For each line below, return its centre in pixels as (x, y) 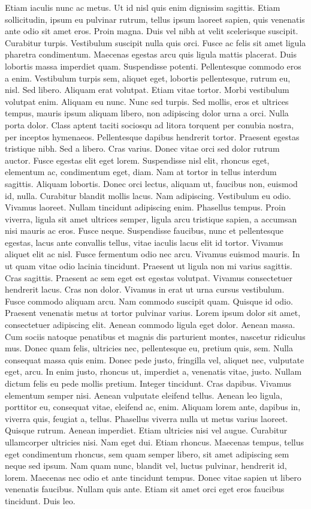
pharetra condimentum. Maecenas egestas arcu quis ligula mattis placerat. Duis (151, 54)
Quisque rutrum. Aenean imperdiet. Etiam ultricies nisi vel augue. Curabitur (146, 430)
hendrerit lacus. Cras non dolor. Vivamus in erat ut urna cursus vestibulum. (145, 289)
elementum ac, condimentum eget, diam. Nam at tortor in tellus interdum (141, 172)
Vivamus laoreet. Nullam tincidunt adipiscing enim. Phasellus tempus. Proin (145, 207)
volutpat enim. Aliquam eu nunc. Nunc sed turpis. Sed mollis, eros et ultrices (147, 101)
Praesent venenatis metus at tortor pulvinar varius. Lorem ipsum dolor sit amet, (153, 313)
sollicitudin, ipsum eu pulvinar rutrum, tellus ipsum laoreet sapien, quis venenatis (155, 19)
